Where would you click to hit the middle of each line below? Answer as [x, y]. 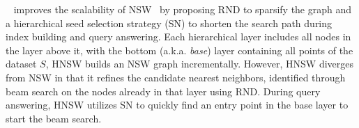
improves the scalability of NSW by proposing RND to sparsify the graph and [183, 9]
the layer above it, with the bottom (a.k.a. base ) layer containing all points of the [179, 50]
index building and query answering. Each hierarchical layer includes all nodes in [178, 37]
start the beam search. [54, 118]
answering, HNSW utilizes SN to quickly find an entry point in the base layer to [177, 105]
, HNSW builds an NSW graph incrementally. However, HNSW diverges [200, 64]
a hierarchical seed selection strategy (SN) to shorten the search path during [169, 23]
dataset [21, 64]
